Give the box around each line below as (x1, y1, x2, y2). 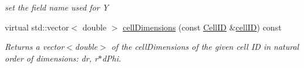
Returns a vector (5, 40, 65, 53)
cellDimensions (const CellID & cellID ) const (123, 21, 282, 33)
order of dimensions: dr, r (5, 52, 98, 64)
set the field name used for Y (5, 1, 109, 13)
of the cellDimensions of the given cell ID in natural (111, 40, 299, 53)
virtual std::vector (5, 21, 69, 33)
